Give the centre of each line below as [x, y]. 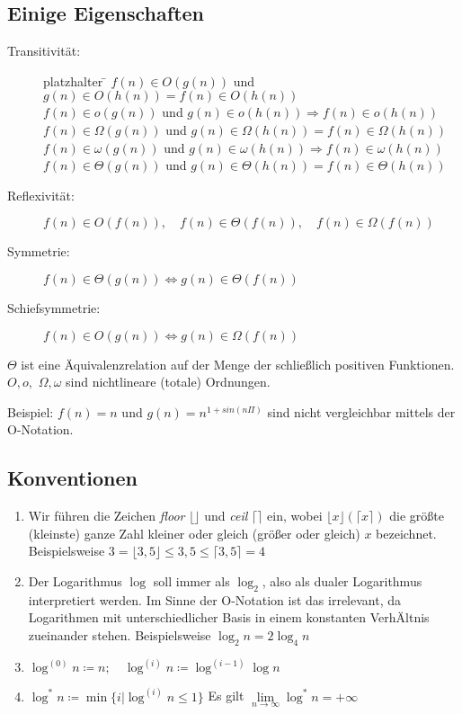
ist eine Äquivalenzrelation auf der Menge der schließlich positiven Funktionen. [238, 364]
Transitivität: [44, 51]
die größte [417, 516]
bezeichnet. [406, 533]
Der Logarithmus [75, 580]
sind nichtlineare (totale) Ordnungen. [168, 382]
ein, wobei [295, 516]
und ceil [226, 516]
